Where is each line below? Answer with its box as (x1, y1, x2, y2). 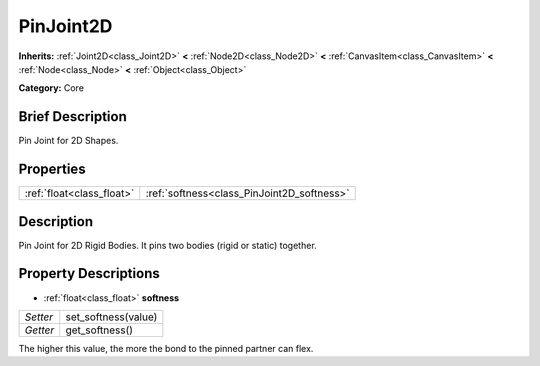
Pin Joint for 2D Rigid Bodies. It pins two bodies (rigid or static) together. (18, 239, 317, 251)
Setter (24, 310, 54, 324)
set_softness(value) (65, 310, 158, 324)
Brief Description (18, 108, 127, 125)
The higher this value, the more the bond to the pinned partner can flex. (18, 342, 314, 354)
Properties (18, 161, 86, 178)
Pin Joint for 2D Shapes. (18, 135, 119, 147)
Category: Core (18, 82, 85, 94)
